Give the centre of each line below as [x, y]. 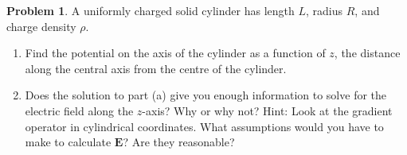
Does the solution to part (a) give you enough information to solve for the [206, 95]
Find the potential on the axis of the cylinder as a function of [175, 53]
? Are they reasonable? [179, 142]
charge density [41, 26]
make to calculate [68, 142]
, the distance [367, 53]
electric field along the [79, 110]
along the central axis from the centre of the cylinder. [156, 68]
